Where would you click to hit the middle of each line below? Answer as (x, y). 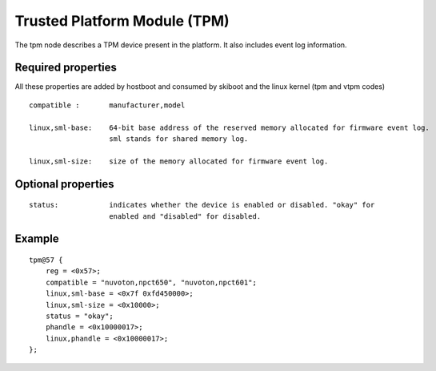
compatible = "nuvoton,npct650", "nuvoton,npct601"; (151, 282)
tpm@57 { (46, 260)
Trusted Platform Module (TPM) (122, 21)
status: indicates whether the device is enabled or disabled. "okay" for (202, 205)
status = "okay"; (79, 316)
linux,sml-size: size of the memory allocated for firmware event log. (179, 161)
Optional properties (65, 184)
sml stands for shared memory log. (179, 139)
